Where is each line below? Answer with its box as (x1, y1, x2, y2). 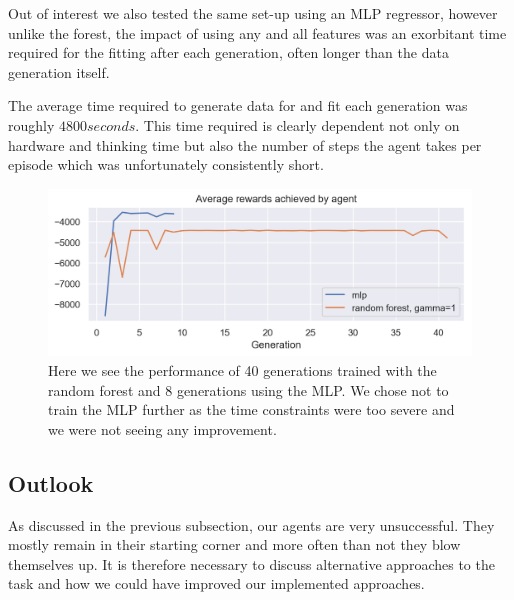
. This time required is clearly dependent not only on (135, 114, 460, 135)
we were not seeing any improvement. (48, 418, 277, 439)
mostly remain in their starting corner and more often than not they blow (8, 534, 461, 555)
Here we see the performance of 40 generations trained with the (48, 360, 437, 381)
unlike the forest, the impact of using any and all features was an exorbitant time (8, 22, 507, 43)
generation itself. (8, 61, 110, 82)
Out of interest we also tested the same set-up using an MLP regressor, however (8, 3, 498, 23)
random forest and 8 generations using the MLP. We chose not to (48, 379, 449, 400)
